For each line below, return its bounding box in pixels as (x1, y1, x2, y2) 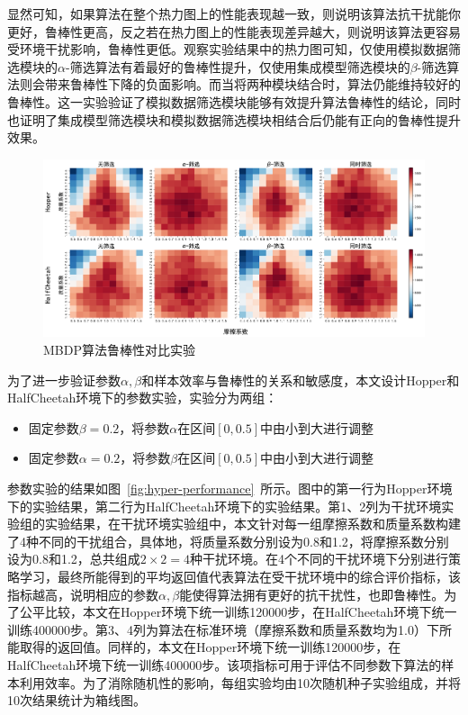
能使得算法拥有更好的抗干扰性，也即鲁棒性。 (179, 584, 445, 603)
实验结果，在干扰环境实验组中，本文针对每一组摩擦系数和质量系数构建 (44, 514, 461, 533)
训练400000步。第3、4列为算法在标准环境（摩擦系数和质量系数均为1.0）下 (7, 620, 439, 638)
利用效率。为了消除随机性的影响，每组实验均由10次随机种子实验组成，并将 (19, 673, 461, 692)
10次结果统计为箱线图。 (7, 691, 146, 710)
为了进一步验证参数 (7, 370, 121, 389)
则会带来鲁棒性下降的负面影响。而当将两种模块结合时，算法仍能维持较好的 (19, 75, 461, 94)
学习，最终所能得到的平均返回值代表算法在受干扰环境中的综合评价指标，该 (19, 566, 461, 585)
